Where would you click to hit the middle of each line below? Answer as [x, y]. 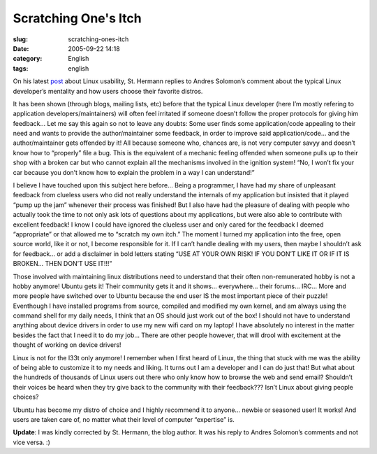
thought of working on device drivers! [67, 345]
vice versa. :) [31, 442]
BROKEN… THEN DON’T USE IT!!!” [62, 264]
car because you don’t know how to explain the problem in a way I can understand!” [134, 172]
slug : [20, 39]
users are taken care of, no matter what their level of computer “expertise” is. [124, 419]
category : [28, 59]
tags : [21, 68]
